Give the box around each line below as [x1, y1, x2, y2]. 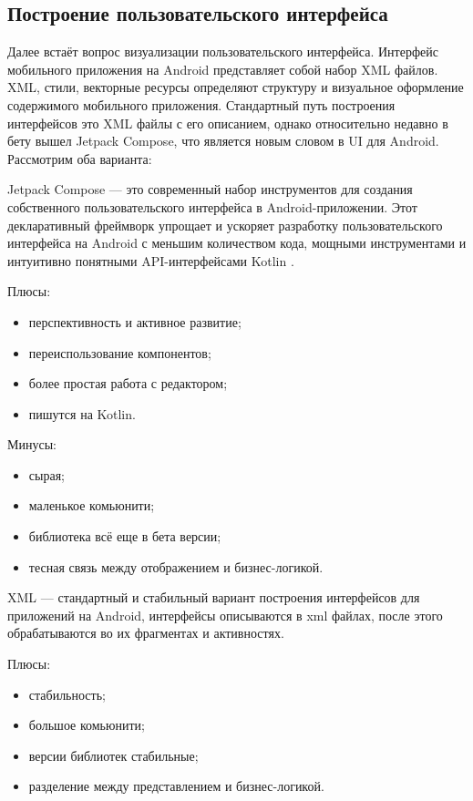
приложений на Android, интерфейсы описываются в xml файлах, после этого [7, 605, 443, 624]
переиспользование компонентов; [28, 343, 211, 362]
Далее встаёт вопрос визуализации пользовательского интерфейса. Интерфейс [7, 42, 438, 61]
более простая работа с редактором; [28, 374, 228, 393]
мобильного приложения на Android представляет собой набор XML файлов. [7, 59, 438, 78]
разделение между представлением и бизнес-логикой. [28, 776, 324, 796]
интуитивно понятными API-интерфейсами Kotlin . [7, 251, 294, 270]
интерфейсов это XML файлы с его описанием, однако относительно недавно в [7, 113, 448, 132]
